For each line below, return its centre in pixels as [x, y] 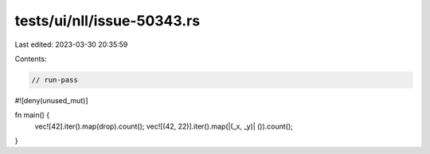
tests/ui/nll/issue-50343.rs [107, 21]
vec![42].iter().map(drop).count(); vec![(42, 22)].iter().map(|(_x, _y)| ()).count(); [164, 126]
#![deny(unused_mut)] [51, 100]
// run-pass [55, 80]
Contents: [31, 59]
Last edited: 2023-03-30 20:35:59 [71, 44]
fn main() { [32, 115]
